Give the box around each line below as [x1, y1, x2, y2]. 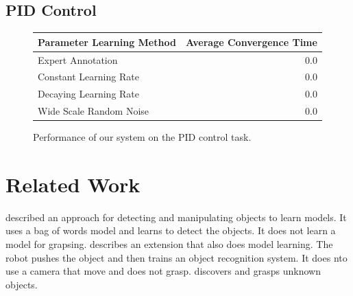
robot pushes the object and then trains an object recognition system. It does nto [5, 250, 348, 264]
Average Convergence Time [185, 34, 317, 49]
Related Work [5, 170, 141, 198]
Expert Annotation [38, 52, 118, 67]
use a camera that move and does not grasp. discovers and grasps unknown [5, 264, 321, 278]
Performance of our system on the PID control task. [33, 130, 252, 144]
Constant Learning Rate [38, 69, 139, 84]
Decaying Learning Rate [38, 87, 140, 101]
